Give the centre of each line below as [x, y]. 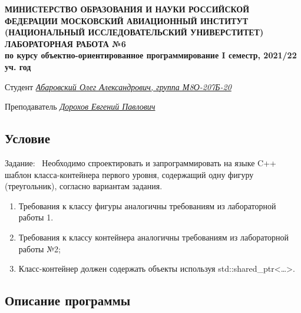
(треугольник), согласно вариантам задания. [84, 186]
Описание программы [68, 300]
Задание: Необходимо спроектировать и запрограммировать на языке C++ [140, 162]
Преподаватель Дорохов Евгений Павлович [80, 106]
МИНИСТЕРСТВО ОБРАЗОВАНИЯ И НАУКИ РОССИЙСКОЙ [127, 9]
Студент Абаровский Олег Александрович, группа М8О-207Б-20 [118, 86]
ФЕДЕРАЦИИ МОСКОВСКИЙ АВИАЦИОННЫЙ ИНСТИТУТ [127, 20]
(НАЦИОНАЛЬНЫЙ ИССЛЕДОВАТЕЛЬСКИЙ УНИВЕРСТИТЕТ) [134, 32]
